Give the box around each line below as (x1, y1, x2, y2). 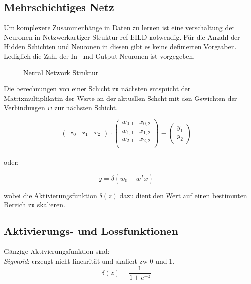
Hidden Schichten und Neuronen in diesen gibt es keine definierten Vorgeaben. (4, 41, 237, 51)
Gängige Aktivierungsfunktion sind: (4, 246, 110, 256)
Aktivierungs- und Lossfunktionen (4, 223, 179, 238)
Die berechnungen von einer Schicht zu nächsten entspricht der (4, 84, 191, 94)
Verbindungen (4, 102, 45, 113)
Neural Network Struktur (23, 67, 99, 77)
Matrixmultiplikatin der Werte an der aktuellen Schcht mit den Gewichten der (4, 93, 237, 103)
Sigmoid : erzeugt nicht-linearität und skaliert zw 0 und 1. (4, 255, 175, 266)
